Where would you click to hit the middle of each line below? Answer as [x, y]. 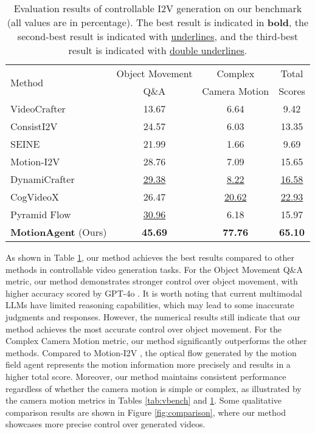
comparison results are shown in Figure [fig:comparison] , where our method [146, 412]
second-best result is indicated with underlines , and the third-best [158, 36]
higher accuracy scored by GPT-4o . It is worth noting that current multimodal [154, 293]
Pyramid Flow [41, 214]
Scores [292, 91]
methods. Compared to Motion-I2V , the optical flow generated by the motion [151, 352]
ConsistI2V [34, 126]
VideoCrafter [38, 108]
